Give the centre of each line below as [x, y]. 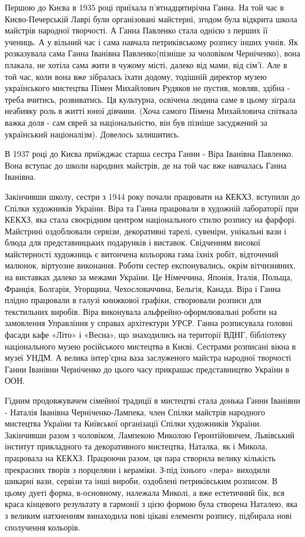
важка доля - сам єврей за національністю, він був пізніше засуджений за [136, 122]
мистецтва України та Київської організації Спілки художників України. [133, 423]
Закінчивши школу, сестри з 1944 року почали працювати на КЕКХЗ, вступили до [152, 196]
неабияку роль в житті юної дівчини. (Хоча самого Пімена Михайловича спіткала [151, 111]
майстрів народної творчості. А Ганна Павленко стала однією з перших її [136, 30]
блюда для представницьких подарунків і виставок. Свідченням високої [133, 242]
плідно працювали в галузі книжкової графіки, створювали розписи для [133, 300]
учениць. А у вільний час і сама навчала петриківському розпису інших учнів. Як [151, 41]
